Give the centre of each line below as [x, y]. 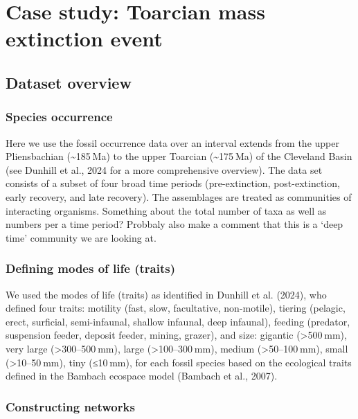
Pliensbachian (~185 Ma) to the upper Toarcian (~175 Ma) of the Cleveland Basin [179, 156]
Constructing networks [70, 406]
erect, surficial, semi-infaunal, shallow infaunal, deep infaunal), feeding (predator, [178, 321]
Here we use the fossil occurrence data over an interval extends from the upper [172, 142]
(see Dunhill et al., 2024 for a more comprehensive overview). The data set [164, 169]
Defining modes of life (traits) [90, 268]
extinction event [84, 38]
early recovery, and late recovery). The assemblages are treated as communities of [179, 196]
